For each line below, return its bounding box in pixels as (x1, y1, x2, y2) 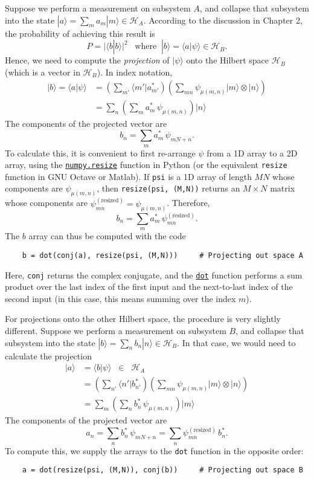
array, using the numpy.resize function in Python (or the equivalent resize (5, 158, 287, 171)
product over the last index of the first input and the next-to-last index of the (5, 280, 293, 293)
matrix (270, 182, 295, 194)
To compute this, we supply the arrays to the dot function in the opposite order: (5, 444, 304, 457)
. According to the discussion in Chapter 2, (143, 13, 303, 26)
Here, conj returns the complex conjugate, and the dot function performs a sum (5, 268, 303, 281)
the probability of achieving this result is (5, 27, 155, 39)
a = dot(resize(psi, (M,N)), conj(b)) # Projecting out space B (22, 466, 303, 475)
